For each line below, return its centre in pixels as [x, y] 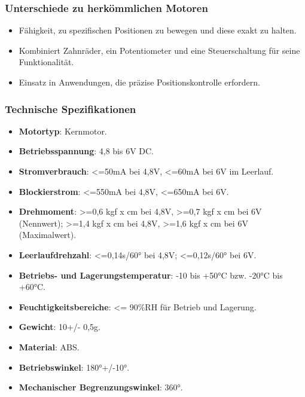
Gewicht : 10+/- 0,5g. [60, 327]
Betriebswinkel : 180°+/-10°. [74, 367]
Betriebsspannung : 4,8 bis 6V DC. [86, 151]
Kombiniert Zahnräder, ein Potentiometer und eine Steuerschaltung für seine [159, 50]
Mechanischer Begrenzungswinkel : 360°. [101, 387]
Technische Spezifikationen [71, 109]
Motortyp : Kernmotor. [63, 131]
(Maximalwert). [48, 235]
